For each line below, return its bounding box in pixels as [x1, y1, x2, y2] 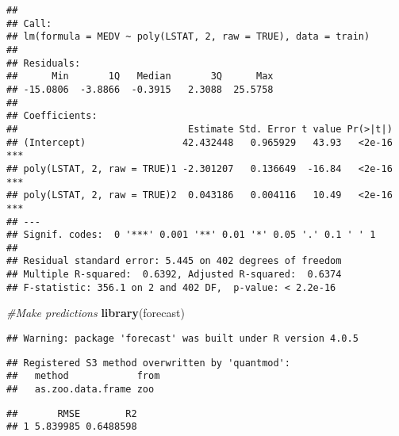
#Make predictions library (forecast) [6, 304, 185, 321]
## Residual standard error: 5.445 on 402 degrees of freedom [6, 255, 342, 267]
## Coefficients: [6, 110, 98, 122]
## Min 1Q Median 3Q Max [6, 71, 274, 82]
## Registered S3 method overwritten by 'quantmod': [6, 357, 290, 369]
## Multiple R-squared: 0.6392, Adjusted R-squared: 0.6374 [6, 269, 342, 281]
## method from [6, 370, 160, 382]
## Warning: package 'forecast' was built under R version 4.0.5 [6, 333, 359, 345]
